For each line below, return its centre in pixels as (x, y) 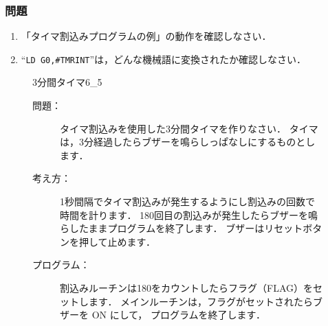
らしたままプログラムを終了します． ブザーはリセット (182, 228)
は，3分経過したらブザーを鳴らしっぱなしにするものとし (188, 142)
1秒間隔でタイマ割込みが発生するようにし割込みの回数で (187, 201)
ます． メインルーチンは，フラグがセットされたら (201, 301)
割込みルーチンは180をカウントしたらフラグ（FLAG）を (186, 288)
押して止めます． (117, 241)
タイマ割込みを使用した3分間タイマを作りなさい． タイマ (189, 128)
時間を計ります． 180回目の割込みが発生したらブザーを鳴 (189, 214)
